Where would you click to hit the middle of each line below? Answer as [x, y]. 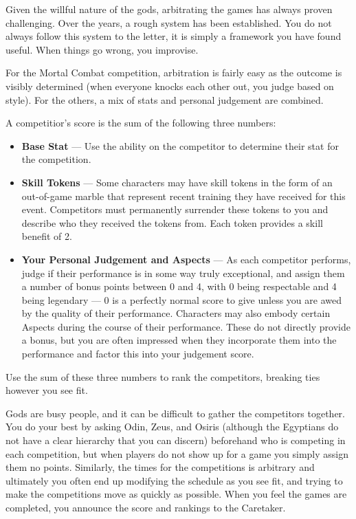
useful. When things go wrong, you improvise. [102, 49]
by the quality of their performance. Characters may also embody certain [176, 313]
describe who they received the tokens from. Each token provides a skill [172, 222]
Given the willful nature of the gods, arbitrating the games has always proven [169, 9]
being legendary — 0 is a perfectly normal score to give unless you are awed [181, 299]
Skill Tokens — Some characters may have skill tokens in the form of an [177, 182]
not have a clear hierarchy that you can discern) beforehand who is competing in [176, 440]
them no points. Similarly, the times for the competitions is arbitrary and [160, 467]
